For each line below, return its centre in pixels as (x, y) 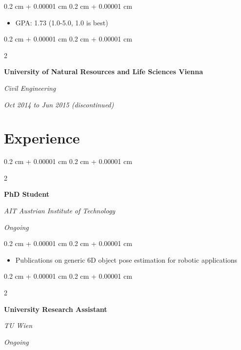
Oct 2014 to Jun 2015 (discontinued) (59, 104)
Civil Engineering (30, 88)
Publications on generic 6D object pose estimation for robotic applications (126, 259)
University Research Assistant (56, 309)
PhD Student (27, 194)
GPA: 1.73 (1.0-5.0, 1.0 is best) (62, 22)
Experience (42, 138)
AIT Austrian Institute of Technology (60, 211)
